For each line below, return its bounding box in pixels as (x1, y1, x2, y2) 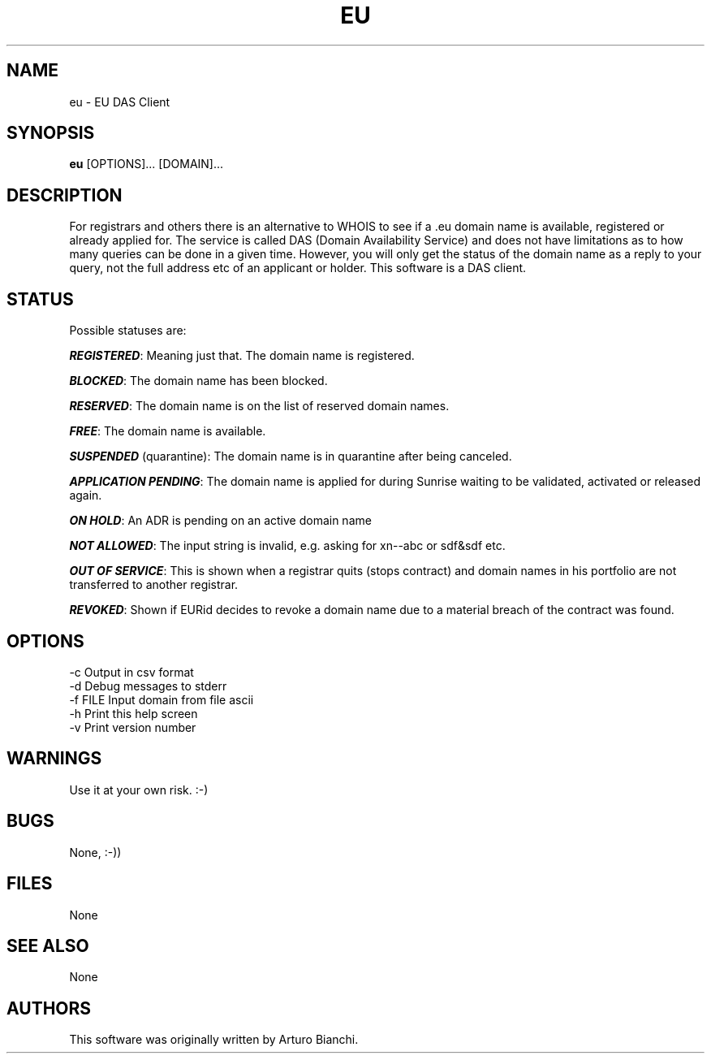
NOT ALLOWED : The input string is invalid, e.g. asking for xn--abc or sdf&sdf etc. (69, 539, 506, 553)
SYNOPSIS (6, 123, 95, 144)
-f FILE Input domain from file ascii (69, 692, 254, 707)
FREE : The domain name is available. (69, 424, 266, 439)
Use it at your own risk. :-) (69, 782, 209, 797)
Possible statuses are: (69, 323, 187, 338)
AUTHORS (6, 997, 92, 1019)
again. (69, 488, 102, 503)
